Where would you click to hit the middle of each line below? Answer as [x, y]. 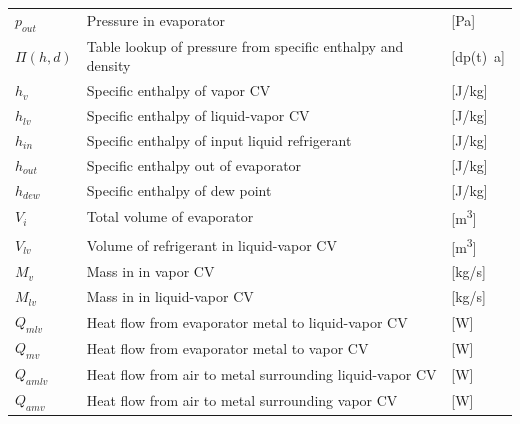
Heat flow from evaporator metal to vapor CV [227, 347]
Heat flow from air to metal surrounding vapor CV [242, 399]
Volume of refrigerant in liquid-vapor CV [211, 244]
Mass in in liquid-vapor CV [170, 296]
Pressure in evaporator [155, 20]
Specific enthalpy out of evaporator [194, 164]
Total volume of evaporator [170, 216]
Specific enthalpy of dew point [179, 189]
